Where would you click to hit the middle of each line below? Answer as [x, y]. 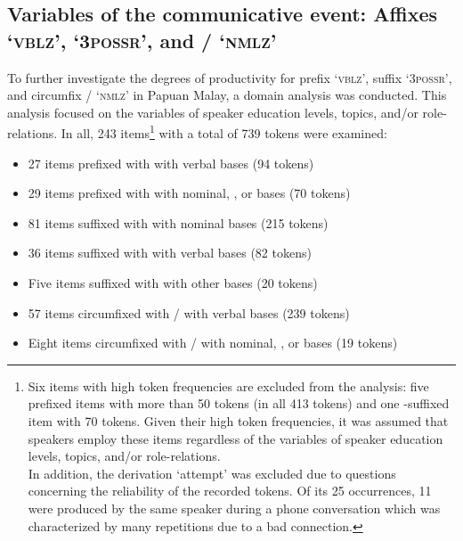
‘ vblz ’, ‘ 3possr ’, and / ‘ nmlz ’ [142, 40]
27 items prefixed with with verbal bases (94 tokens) [171, 163]
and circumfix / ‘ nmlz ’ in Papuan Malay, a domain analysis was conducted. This [227, 95]
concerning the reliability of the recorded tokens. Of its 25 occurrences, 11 [230, 491]
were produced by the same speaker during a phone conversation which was [234, 508]
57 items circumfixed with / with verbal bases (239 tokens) [189, 312]
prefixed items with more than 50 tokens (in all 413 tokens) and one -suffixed [239, 403]
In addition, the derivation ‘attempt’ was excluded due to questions [212, 473]
